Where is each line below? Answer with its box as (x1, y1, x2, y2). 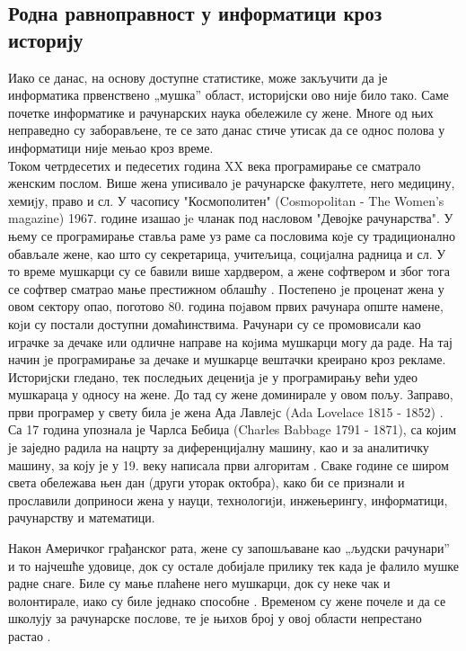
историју (8, 25, 84, 53)
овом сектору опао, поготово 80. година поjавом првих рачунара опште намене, (8, 297, 444, 316)
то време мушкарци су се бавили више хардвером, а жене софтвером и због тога (8, 262, 450, 281)
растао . (8, 627, 51, 645)
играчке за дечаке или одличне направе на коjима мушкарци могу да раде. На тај (8, 332, 453, 351)
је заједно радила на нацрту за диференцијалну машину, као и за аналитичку (8, 438, 429, 457)
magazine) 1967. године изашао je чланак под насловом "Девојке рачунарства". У (8, 209, 453, 227)
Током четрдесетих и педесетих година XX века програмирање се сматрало (8, 156, 421, 174)
